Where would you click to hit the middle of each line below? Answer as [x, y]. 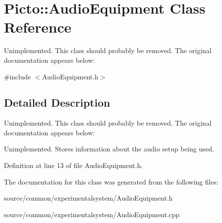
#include [18, 76]
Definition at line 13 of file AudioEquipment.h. [74, 165]
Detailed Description [57, 102]
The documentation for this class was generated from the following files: [111, 181]
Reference [38, 27]
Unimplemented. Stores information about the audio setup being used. [109, 149]
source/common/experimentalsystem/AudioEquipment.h [88, 198]
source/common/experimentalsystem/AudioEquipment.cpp [92, 214]
